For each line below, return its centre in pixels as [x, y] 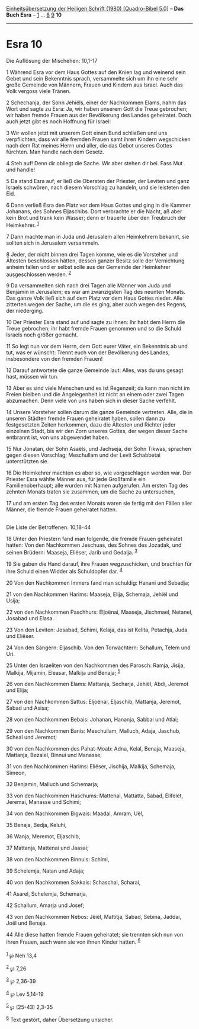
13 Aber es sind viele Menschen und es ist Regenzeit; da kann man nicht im [98, 388]
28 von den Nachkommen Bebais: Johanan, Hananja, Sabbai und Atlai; [92, 720]
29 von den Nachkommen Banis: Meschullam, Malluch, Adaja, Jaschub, [93, 731]
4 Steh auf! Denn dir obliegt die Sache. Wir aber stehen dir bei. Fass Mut [94, 163]
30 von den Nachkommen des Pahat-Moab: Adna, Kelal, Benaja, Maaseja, [96, 749]
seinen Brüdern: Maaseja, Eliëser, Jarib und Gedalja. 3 [72, 552]
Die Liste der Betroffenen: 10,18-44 [49, 527]
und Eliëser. [20, 636]
